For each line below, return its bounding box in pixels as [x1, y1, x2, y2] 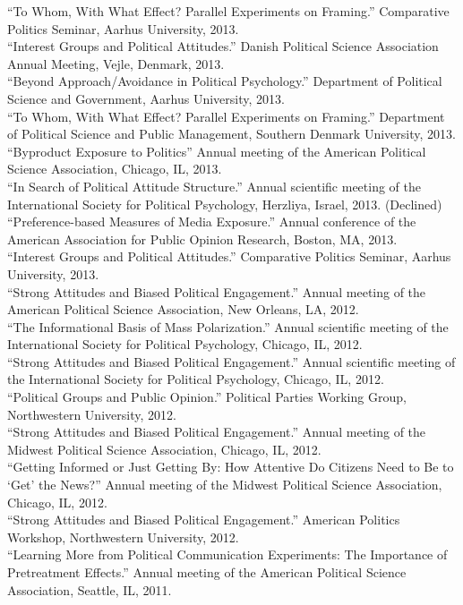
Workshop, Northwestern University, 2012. [7, 527, 239, 546]
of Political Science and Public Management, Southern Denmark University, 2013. [7, 124, 456, 143]
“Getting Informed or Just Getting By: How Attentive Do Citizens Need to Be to [7, 457, 454, 476]
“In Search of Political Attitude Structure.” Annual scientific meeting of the [7, 176, 422, 195]
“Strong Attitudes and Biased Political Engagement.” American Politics [7, 510, 400, 529]
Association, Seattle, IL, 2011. [7, 580, 172, 599]
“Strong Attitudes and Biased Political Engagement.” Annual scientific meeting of [7, 352, 456, 371]
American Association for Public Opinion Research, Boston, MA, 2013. [7, 229, 398, 248]
